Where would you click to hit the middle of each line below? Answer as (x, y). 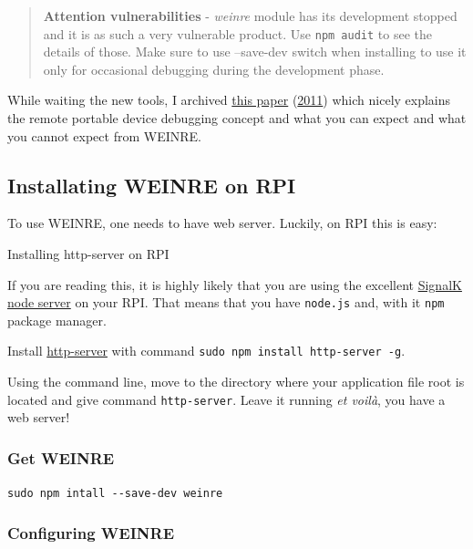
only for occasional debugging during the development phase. (214, 69)
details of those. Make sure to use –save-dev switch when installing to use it (255, 52)
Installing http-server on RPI (88, 254)
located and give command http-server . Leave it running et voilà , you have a (226, 399)
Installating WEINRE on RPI (152, 185)
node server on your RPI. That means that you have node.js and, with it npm (226, 302)
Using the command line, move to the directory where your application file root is (236, 382)
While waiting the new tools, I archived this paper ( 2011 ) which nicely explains (229, 100)
